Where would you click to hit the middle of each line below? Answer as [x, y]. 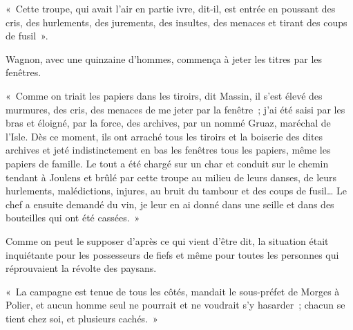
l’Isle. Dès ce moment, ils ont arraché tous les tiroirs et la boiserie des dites [164, 136]
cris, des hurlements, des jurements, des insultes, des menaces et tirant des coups [176, 22]
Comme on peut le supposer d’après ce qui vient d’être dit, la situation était [167, 240]
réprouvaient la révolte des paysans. [81, 268]
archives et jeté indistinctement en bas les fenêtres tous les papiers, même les [168, 150]
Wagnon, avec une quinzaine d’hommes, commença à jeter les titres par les [164, 58]
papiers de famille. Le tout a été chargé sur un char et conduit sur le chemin [167, 163]
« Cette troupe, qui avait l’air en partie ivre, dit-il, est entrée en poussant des [171, 8]
